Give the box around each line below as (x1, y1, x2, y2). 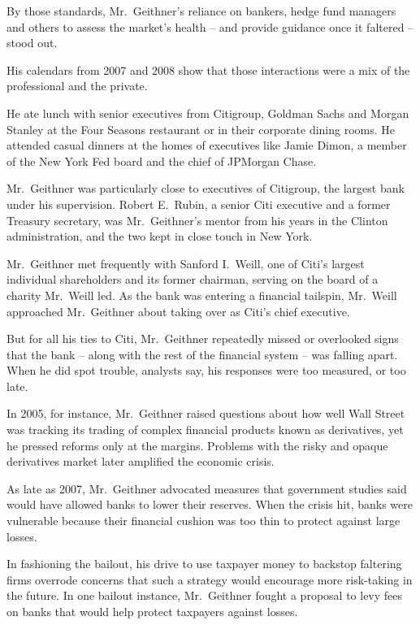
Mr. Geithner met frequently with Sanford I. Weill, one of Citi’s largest (6, 254, 365, 271)
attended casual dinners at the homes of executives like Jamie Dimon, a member (6, 137, 407, 154)
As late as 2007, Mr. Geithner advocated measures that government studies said (6, 480, 407, 497)
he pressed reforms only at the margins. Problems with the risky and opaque (6, 436, 388, 454)
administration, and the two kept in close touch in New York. (6, 228, 313, 245)
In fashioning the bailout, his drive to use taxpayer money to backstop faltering (6, 555, 402, 572)
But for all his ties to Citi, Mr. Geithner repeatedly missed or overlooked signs (6, 330, 399, 347)
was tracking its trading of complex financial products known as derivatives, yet (6, 421, 404, 438)
